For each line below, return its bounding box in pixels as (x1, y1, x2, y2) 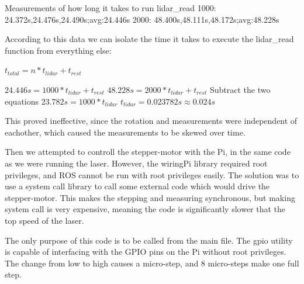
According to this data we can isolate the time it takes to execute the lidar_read (5, 33, 294, 45)
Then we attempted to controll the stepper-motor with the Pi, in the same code (5, 146, 291, 158)
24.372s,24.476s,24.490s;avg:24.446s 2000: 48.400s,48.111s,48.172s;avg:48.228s (5, 13, 279, 25)
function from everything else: (5, 44, 112, 56)
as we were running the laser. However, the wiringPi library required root (5, 157, 268, 169)
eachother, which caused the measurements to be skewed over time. (5, 126, 246, 138)
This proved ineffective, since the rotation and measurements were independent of (5, 115, 298, 127)
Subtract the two (209, 83, 271, 95)
